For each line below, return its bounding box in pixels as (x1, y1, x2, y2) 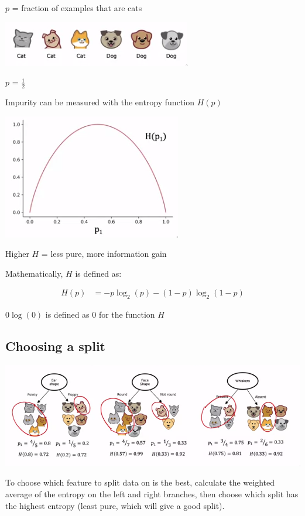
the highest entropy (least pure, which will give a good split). (5, 499, 225, 511)
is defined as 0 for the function (45, 308, 155, 321)
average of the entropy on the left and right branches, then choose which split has (5, 487, 299, 500)
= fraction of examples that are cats (12, 2, 142, 13)
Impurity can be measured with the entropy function (5, 96, 194, 108)
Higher (5, 247, 29, 260)
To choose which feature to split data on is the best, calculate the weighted (5, 476, 275, 489)
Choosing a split (5, 337, 105, 355)
